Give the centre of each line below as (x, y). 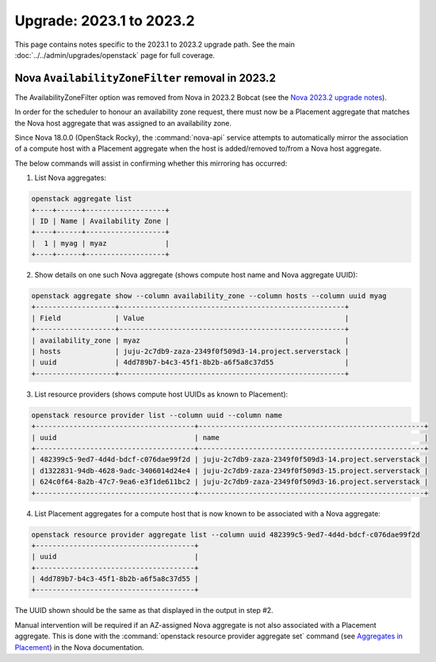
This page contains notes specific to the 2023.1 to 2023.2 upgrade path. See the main (155, 44)
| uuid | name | (230, 437)
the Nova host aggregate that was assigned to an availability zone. (123, 123)
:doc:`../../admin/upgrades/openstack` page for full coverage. (115, 55)
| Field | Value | (190, 318)
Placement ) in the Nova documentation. (79, 647)
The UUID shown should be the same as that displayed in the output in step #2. (144, 610)
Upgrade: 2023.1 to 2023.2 (105, 21)
